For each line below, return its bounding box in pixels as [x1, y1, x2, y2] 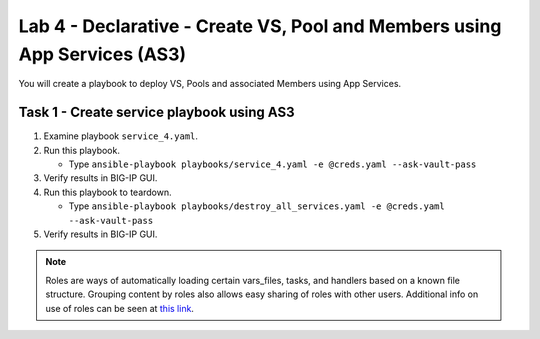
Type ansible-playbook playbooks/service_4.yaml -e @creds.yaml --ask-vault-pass [68, 158, 477, 170]
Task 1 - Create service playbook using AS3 [18, 104, 295, 121]
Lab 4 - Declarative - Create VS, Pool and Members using [18, 15, 502, 37]
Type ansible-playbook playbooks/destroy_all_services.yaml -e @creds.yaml [68, 200, 445, 212]
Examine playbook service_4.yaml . [43, 130, 199, 142]
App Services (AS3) [18, 43, 187, 65]
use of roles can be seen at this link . [45, 302, 195, 314]
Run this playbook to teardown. [43, 186, 172, 198]
